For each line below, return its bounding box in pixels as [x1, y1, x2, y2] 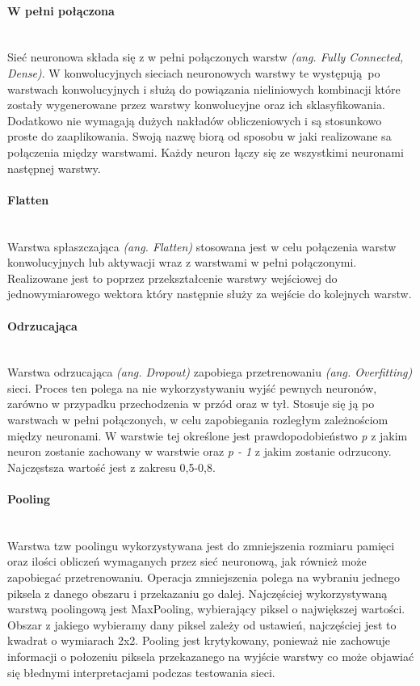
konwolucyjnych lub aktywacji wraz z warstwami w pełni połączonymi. [7, 254, 357, 271]
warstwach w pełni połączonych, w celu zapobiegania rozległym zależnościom [7, 411, 388, 428]
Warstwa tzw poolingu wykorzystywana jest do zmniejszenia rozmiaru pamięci [7, 537, 395, 553]
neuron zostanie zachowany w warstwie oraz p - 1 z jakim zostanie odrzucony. [7, 443, 392, 460]
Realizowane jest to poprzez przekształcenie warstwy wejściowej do [7, 269, 338, 286]
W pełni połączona [7, 2, 115, 19]
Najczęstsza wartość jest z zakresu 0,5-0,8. [7, 458, 216, 475]
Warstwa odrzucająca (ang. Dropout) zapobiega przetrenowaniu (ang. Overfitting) [7, 364, 413, 381]
